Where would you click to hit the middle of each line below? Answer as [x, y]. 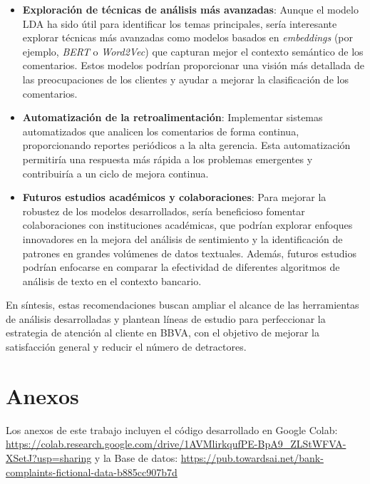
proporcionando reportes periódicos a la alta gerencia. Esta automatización [186, 145]
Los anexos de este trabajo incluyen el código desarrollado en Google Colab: [172, 429]
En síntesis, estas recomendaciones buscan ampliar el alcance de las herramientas [183, 305]
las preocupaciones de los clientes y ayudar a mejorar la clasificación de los [185, 79]
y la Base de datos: [136, 457]
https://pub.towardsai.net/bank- [252, 457]
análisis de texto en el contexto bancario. [112, 280]
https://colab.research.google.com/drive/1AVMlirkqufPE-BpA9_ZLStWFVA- [176, 444]
